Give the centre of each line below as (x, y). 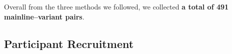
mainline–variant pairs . (44, 16)
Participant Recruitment (69, 43)
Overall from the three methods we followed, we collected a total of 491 (116, 6)
